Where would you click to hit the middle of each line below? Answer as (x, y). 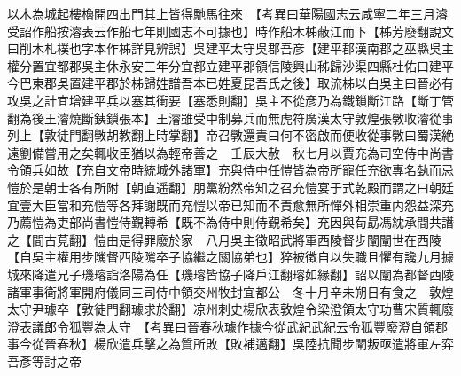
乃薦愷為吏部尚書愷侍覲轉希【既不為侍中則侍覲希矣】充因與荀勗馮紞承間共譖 (230, 222)
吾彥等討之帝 (44, 360)
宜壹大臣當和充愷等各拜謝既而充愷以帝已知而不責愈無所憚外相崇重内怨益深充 (230, 204)
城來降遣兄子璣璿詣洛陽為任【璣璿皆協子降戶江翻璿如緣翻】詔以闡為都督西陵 (230, 274)
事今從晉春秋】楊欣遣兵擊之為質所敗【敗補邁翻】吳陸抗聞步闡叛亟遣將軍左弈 (230, 344)
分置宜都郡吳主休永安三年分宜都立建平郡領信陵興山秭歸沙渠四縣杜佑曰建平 (236, 65)
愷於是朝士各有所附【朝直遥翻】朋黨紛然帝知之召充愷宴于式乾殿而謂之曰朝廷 (230, 187)
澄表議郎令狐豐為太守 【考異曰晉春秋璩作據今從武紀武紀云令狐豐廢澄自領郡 (227, 326)
